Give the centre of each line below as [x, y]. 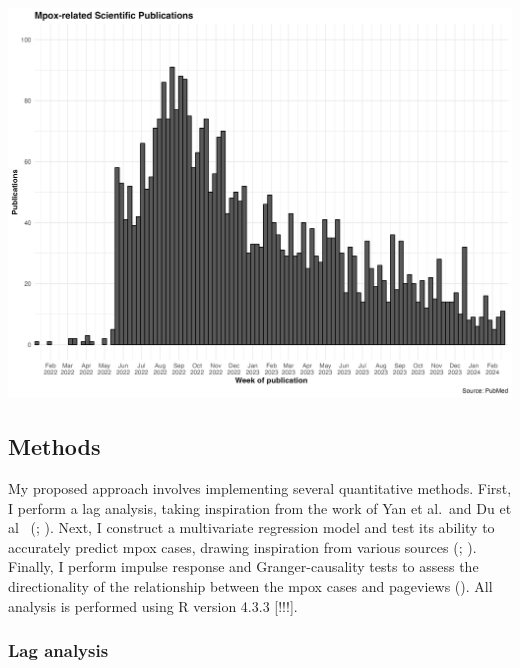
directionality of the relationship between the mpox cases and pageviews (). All [250, 586]
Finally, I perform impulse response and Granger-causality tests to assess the [243, 566]
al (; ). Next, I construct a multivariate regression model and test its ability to [251, 527]
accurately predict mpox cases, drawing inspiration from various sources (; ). [242, 546]
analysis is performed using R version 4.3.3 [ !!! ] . [153, 605]
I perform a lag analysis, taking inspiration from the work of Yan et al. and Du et [260, 507]
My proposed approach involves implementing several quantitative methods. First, [260, 488]
